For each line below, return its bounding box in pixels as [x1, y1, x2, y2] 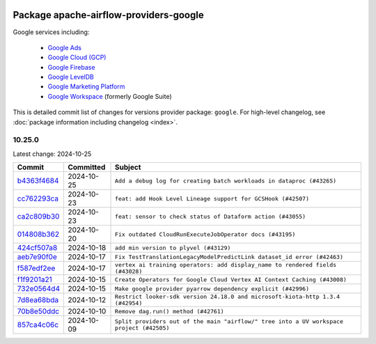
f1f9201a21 [17, 275, 52, 285]
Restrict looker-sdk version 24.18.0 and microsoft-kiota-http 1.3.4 [115, 293, 340, 301]
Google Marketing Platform [47, 82, 125, 91]
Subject [115, 162, 141, 172]
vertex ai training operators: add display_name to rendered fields [115, 261, 337, 269]
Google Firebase [47, 63, 95, 71]
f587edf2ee [17, 263, 56, 273]
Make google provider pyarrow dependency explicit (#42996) [115, 285, 310, 292]
